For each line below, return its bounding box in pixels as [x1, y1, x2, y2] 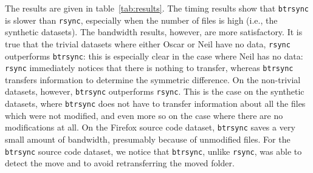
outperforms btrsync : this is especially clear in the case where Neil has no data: [5, 49, 303, 62]
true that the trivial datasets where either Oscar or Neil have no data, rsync [5, 37, 291, 50]
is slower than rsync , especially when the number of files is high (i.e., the [5, 13, 278, 26]
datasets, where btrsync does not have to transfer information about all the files [5, 97, 306, 110]
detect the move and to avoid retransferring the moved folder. [5, 157, 235, 169]
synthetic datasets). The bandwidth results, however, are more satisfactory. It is [5, 25, 303, 38]
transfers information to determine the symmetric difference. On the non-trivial [5, 73, 301, 86]
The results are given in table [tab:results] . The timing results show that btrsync [5, 2, 309, 14]
